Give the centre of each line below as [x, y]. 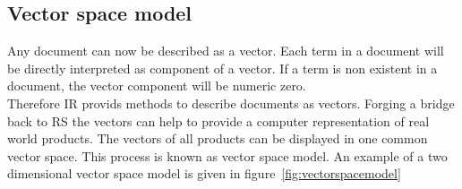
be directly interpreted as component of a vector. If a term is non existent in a [222, 68]
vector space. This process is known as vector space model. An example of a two [227, 155]
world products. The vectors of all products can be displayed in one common [218, 138]
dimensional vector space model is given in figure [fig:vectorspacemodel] [204, 173]
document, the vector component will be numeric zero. [157, 86]
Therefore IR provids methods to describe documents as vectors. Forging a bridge [231, 103]
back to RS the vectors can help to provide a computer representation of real [218, 120]
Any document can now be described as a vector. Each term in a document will [226, 51]
